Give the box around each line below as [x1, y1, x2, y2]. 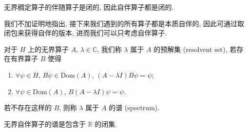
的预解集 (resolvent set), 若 [153, 44, 237, 54]
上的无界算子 [27, 44, 69, 54]
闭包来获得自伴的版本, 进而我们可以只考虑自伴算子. [4, 28, 167, 38]
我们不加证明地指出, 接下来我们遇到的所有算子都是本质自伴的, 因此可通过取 [4, 18, 245, 28]
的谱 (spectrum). [109, 102, 160, 113]
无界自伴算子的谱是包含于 [4, 118, 86, 129]
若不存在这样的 [4, 102, 52, 113]
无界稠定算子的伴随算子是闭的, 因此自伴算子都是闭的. [4, 2, 174, 12]
